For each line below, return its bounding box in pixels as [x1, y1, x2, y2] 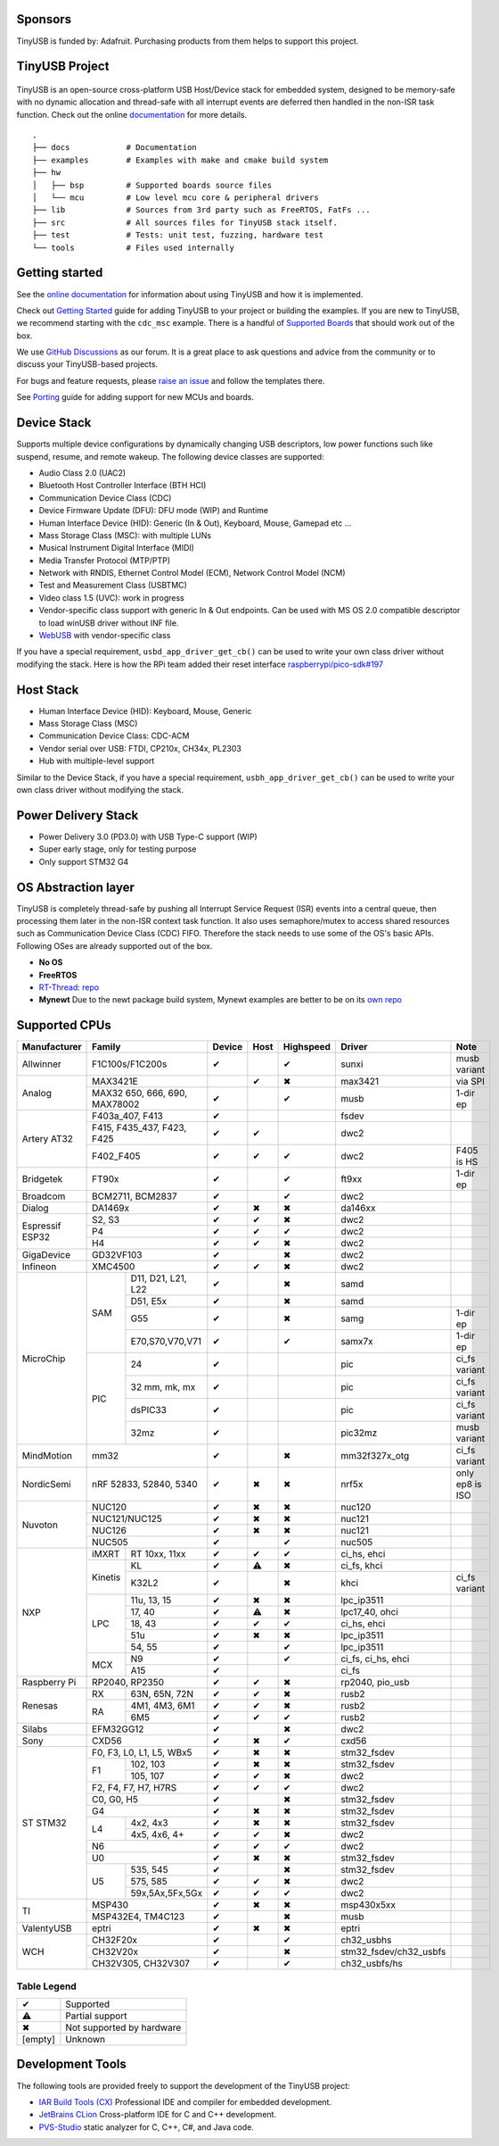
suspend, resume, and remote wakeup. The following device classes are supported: [16, 451, 324, 462]
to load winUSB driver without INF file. [38, 617, 179, 628]
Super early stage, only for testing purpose [38, 844, 197, 854]
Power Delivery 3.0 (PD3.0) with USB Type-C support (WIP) [38, 831, 258, 842]
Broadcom [21, 1190, 66, 1202]
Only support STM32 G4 [38, 856, 129, 867]
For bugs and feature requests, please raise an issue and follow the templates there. [16, 375, 325, 386]
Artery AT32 [21, 1133, 73, 1145]
